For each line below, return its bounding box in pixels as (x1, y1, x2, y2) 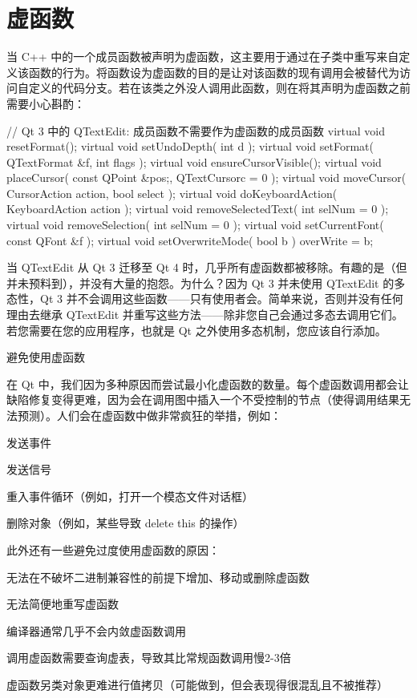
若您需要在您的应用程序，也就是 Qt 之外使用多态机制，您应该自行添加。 (6, 321, 387, 338)
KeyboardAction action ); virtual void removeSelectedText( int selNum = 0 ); (6, 200, 389, 217)
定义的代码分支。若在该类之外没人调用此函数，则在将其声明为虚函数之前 (28, 79, 411, 96)
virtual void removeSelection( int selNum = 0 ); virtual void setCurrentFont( (6, 216, 384, 233)
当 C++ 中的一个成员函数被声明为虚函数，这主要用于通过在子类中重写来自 (6, 48, 399, 65)
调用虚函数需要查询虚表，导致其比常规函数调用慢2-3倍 (6, 649, 291, 666)
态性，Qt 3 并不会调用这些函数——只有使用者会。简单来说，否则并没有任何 (6, 290, 403, 307)
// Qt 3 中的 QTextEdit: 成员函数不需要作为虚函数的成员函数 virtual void (6, 122, 385, 139)
